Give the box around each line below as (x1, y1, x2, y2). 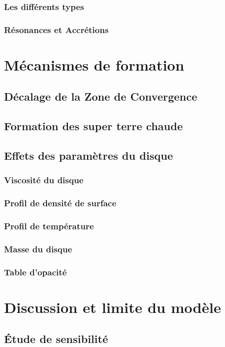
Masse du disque (4, 242, 72, 255)
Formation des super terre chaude (4, 118, 183, 134)
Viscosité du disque (4, 174, 83, 186)
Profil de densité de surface (4, 197, 116, 209)
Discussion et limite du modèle (4, 296, 221, 317)
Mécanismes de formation (4, 54, 184, 75)
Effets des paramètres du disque (4, 148, 173, 163)
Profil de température (4, 220, 94, 232)
